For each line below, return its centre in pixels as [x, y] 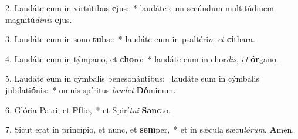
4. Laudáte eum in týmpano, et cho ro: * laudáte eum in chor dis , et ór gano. [142, 58]
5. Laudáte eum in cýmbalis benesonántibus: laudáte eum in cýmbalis [132, 78]
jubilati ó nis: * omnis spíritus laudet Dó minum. [91, 89]
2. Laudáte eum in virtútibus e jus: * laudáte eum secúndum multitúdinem [140, 8]
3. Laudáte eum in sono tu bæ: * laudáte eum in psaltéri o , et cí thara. [130, 39]
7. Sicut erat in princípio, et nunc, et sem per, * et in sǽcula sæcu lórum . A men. [150, 129]
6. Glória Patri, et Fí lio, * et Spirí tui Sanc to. [88, 109]
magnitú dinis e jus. [39, 19]
